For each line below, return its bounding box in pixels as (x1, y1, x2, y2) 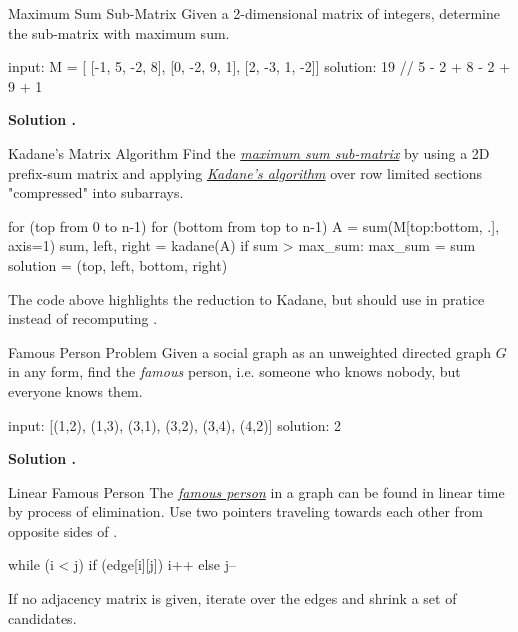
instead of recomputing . (8, 308, 158, 329)
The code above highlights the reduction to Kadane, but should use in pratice (8, 288, 485, 309)
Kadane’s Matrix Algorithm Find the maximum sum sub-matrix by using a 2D (8, 142, 490, 163)
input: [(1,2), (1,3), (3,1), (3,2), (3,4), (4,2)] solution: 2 (8, 414, 342, 435)
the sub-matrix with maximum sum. (8, 22, 230, 43)
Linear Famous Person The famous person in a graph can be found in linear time (8, 481, 505, 502)
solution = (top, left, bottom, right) (8, 254, 228, 275)
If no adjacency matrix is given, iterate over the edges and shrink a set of (8, 588, 457, 609)
